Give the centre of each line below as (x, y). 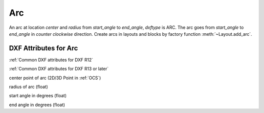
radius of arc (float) (29, 87)
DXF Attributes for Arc (44, 48)
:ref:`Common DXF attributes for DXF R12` (51, 60)
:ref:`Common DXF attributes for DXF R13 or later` (59, 69)
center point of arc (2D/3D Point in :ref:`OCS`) (55, 78)
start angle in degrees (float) (38, 96)
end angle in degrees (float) (37, 105)
